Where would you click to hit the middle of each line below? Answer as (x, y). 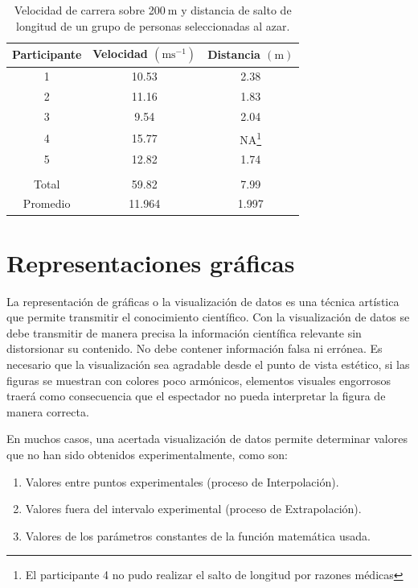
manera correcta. (48, 411)
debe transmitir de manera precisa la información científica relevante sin (184, 332)
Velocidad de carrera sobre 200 (90, 10)
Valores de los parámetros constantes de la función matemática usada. (198, 535)
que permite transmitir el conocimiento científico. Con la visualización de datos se (208, 317)
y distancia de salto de (236, 10)
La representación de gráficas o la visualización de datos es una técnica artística (203, 301)
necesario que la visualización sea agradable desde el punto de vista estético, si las (208, 364)
